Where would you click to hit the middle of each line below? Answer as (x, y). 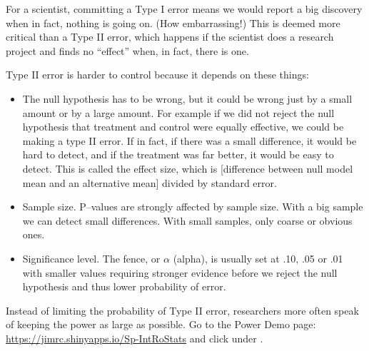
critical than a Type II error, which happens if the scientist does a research (170, 37)
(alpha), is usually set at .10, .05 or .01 (258, 258)
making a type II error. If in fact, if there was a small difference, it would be (189, 140)
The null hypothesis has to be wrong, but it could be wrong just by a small (187, 98)
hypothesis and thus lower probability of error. (124, 286)
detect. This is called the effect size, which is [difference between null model (188, 168)
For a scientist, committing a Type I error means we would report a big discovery (184, 9)
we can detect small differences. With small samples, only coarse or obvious (187, 220)
